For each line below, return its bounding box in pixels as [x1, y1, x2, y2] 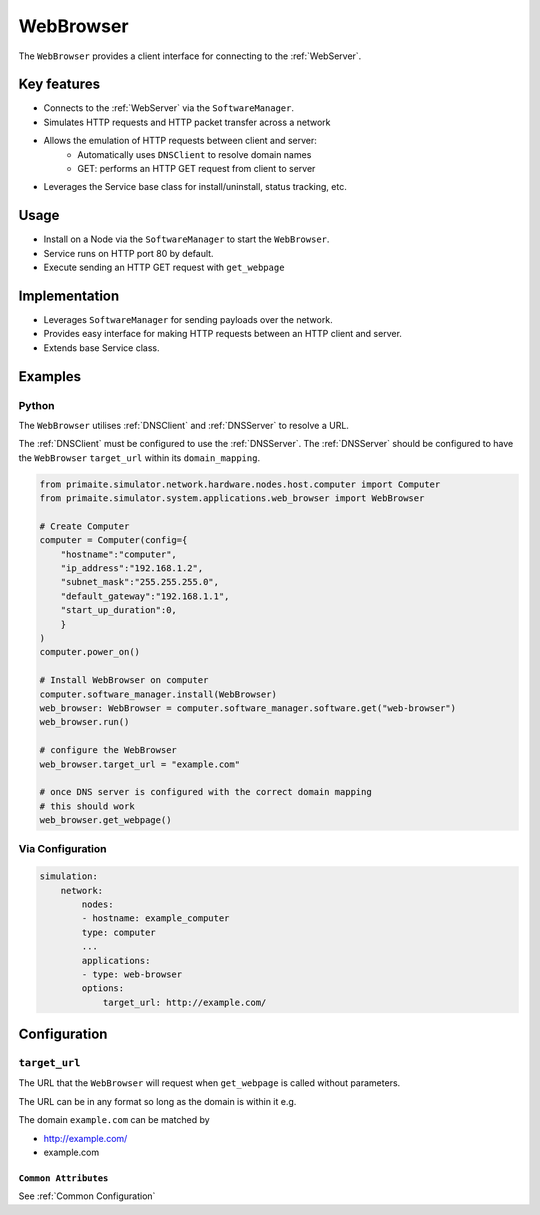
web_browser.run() [39, 716, 130, 728]
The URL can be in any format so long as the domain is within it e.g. [18, 1095, 297, 1107]
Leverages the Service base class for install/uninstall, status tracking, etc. [43, 181, 347, 193]
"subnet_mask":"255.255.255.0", [60, 576, 220, 588]
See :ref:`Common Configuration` [18, 1190, 156, 1202]
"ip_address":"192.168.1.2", [60, 563, 204, 574]
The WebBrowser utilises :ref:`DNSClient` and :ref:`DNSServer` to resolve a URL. [18, 419, 350, 431]
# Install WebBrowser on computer [39, 675, 209, 686]
